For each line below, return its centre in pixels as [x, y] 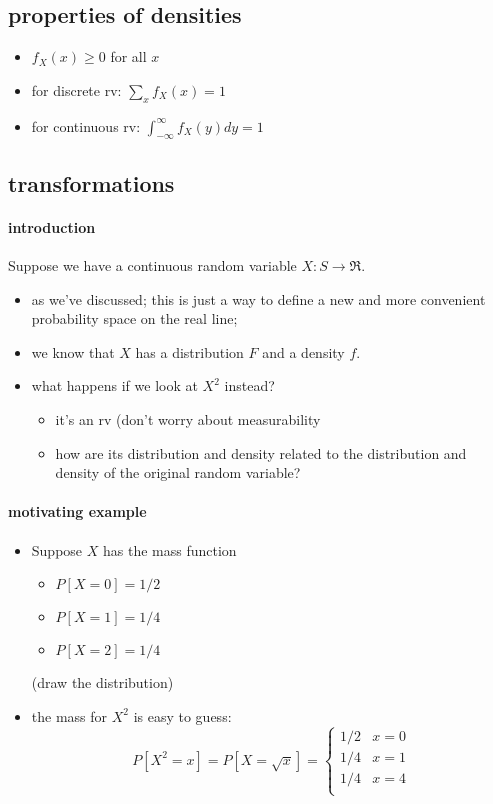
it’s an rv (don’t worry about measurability [188, 418]
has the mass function [169, 549]
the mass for [69, 715]
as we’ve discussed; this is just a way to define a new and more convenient [258, 298]
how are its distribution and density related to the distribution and [261, 452]
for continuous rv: [86, 125]
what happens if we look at [114, 385]
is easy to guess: [182, 715]
